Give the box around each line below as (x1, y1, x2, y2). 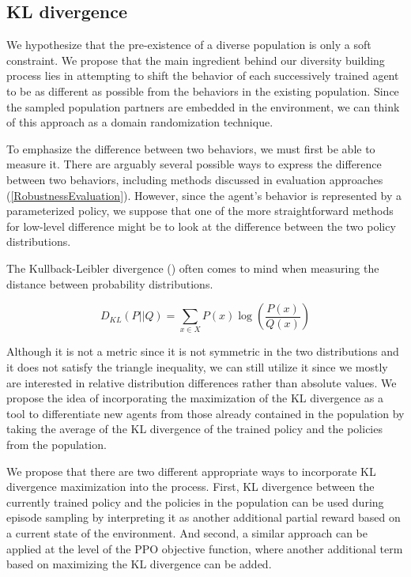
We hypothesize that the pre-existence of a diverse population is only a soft (6, 36, 371, 53)
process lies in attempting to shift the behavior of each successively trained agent (6, 67, 399, 84)
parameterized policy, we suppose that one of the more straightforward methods (6, 202, 394, 219)
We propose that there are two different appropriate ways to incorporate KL (6, 462, 376, 479)
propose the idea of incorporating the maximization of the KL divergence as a (6, 390, 383, 406)
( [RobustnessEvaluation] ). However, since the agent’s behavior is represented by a (6, 187, 402, 203)
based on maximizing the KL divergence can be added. (6, 556, 272, 572)
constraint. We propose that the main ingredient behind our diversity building (6, 51, 385, 68)
